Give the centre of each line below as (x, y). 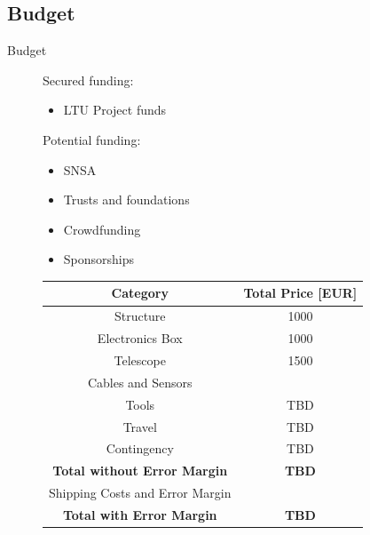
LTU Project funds (115, 110)
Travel (140, 426)
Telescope (140, 359)
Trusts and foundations (126, 200)
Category (140, 293)
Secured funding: (88, 80)
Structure (140, 316)
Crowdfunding (102, 229)
